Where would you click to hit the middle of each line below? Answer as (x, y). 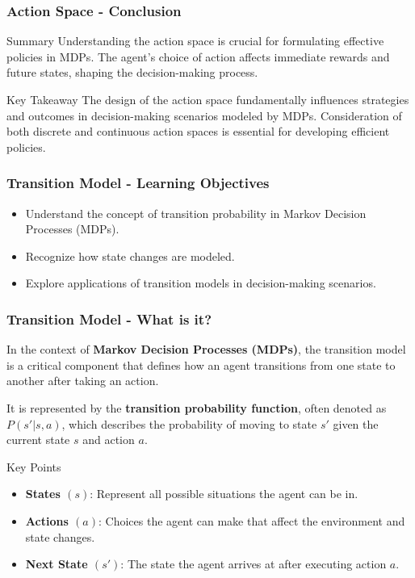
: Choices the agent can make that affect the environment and (252, 520)
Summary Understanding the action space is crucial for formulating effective (195, 41)
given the (356, 423)
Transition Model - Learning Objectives (138, 183)
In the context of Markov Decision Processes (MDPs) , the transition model (206, 349)
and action (109, 440)
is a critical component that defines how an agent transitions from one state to (201, 364)
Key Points (34, 466)
